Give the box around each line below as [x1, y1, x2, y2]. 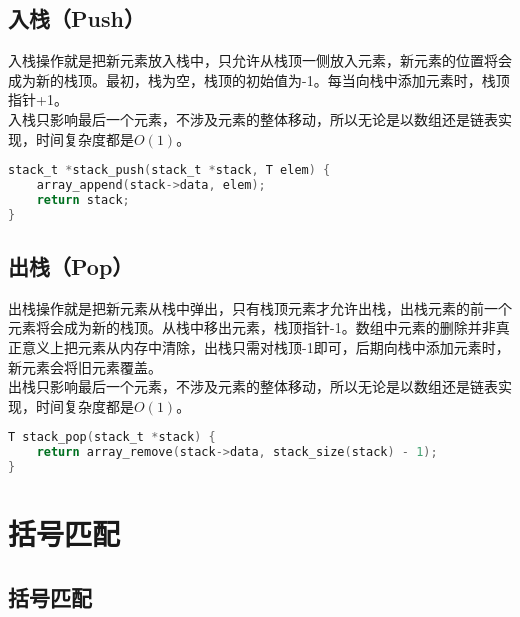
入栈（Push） [8, 3, 145, 34]
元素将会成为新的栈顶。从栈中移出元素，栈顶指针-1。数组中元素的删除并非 [8, 317, 496, 338]
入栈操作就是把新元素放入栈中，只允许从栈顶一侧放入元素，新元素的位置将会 [8, 50, 512, 71]
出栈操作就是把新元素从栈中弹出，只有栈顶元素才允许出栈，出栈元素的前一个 [8, 297, 512, 318]
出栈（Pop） [8, 251, 134, 282]
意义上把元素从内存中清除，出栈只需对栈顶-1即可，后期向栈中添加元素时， [21, 337, 510, 358]
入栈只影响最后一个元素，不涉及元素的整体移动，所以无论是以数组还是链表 [8, 108, 498, 129]
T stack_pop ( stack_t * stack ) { [8, 430, 216, 445]
